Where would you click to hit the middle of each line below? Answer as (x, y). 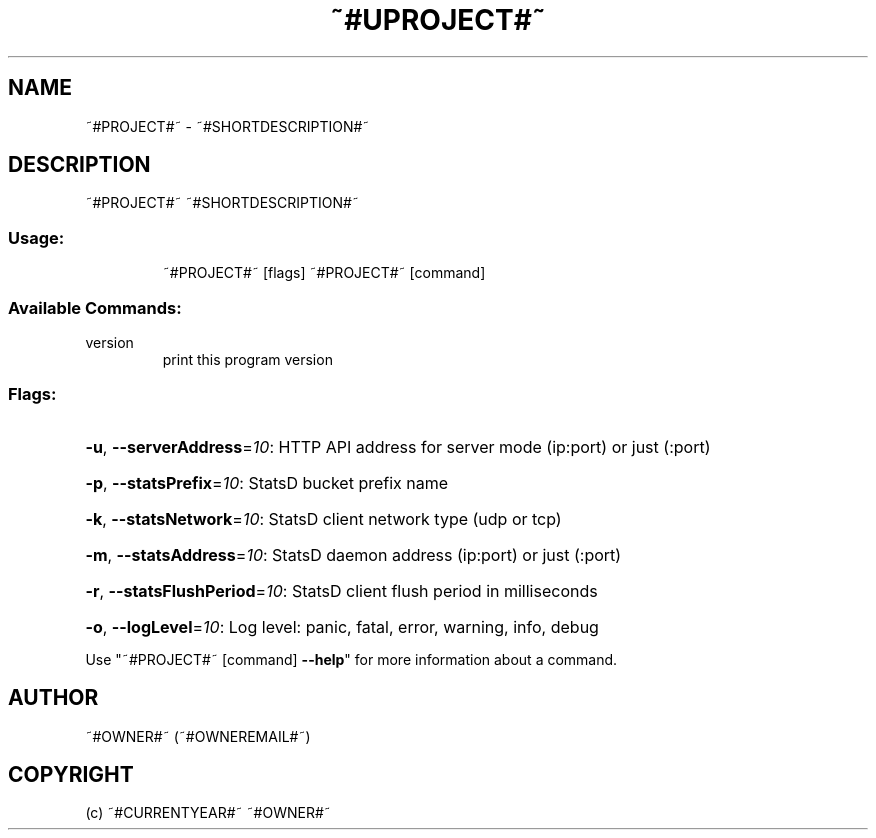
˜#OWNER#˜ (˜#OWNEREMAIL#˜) (198, 736)
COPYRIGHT (71, 774)
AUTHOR (53, 698)
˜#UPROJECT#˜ (438, 20)
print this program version (247, 359)
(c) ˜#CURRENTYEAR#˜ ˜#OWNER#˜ (208, 813)
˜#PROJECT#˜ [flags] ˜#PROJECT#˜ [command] (324, 273)
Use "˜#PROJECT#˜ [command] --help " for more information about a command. (351, 659)
